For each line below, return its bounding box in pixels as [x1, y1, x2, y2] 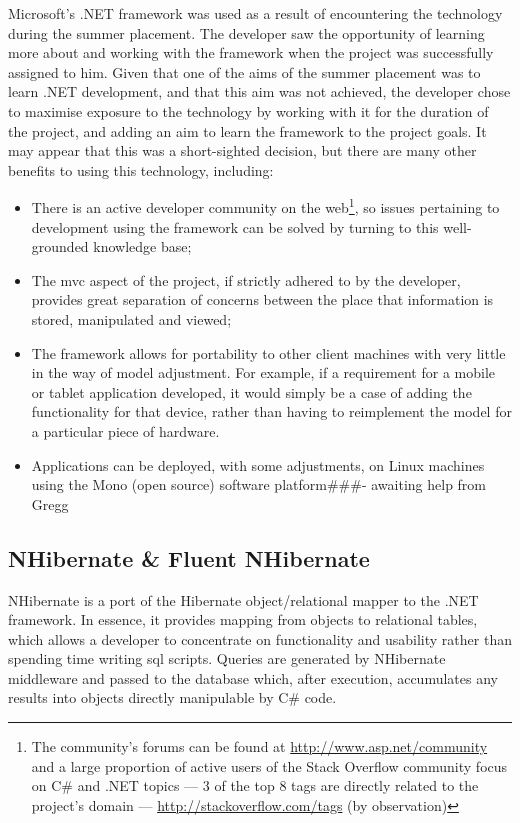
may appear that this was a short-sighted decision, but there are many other [8, 140, 477, 161]
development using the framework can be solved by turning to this [31, 216, 439, 237]
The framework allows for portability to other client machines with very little [31, 342, 506, 363]
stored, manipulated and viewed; [31, 308, 232, 329]
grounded [31, 236, 89, 257]
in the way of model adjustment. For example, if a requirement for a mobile [31, 362, 495, 383]
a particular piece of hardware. [31, 420, 220, 441]
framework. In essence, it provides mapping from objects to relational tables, [8, 609, 478, 630]
